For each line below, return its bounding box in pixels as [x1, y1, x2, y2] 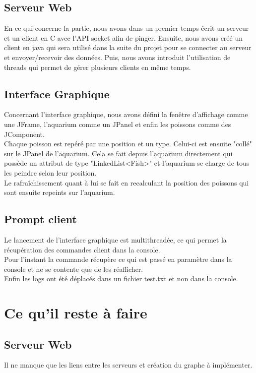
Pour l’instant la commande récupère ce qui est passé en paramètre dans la [4, 254, 232, 264]
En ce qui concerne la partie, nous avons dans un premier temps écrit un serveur [4, 23, 249, 33]
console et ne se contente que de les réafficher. [4, 263, 143, 274]
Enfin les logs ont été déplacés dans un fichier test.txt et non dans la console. [4, 273, 238, 284]
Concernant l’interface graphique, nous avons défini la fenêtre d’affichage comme [4, 109, 248, 120]
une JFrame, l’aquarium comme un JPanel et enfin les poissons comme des [4, 119, 231, 129]
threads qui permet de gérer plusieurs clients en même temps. [4, 62, 191, 72]
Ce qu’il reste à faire [4, 303, 147, 323]
